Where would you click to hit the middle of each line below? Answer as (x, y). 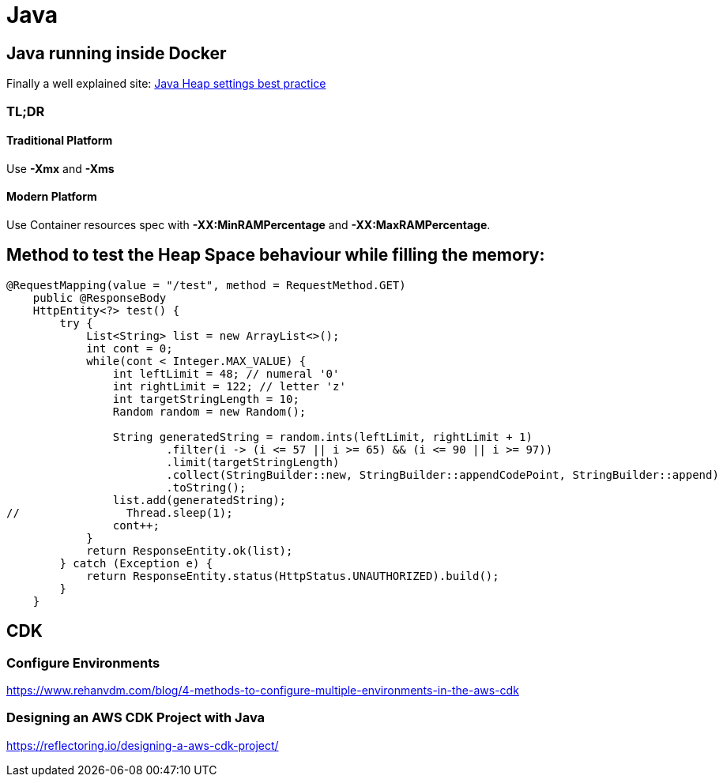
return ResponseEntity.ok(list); (190, 550)
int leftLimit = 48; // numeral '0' (226, 373)
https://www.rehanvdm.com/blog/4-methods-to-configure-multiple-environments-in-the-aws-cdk (263, 691)
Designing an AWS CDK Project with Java (136, 718)
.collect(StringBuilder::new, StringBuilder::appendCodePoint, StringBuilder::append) (442, 474)
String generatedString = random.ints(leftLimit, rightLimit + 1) (322, 437)
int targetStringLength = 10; (206, 399)
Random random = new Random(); (209, 411)
